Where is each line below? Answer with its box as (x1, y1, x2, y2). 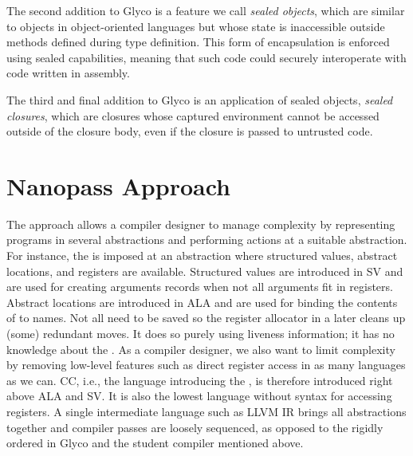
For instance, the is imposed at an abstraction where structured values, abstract (6, 247, 398, 264)
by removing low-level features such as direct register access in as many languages (6, 356, 406, 373)
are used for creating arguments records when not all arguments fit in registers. (6, 278, 393, 295)
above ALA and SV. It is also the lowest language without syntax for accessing (6, 387, 392, 404)
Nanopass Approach (6, 169, 230, 202)
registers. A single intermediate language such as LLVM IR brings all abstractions (6, 403, 407, 419)
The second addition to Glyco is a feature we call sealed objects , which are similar (6, 2, 405, 18)
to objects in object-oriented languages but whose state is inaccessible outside (6, 18, 385, 34)
